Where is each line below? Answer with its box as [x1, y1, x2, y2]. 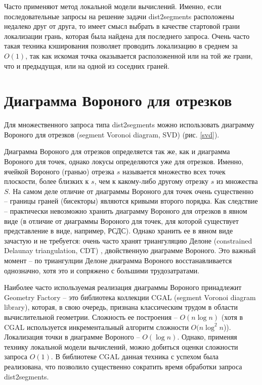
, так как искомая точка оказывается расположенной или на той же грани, [25, 50, 253, 61]
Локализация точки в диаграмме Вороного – [4, 331, 140, 342]
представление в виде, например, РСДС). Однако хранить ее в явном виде [4, 225, 233, 236]
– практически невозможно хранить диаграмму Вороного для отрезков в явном [4, 206, 247, 216]
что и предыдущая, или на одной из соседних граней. [4, 60, 169, 71]
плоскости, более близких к [4, 176, 89, 186]
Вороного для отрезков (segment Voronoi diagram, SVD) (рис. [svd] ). [4, 129, 220, 139]
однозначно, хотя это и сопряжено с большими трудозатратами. [4, 265, 200, 275]
